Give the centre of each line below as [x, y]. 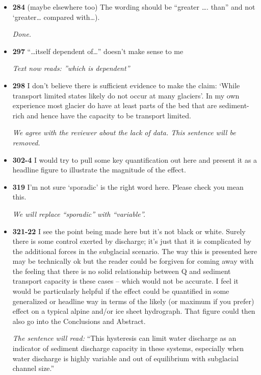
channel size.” [33, 368]
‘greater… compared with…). [56, 17]
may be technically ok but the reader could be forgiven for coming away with [133, 261]
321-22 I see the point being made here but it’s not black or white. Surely [129, 231]
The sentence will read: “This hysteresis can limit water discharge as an [124, 338]
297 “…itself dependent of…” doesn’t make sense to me [98, 51]
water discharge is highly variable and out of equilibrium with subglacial [125, 358]
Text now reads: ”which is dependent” [71, 68]
